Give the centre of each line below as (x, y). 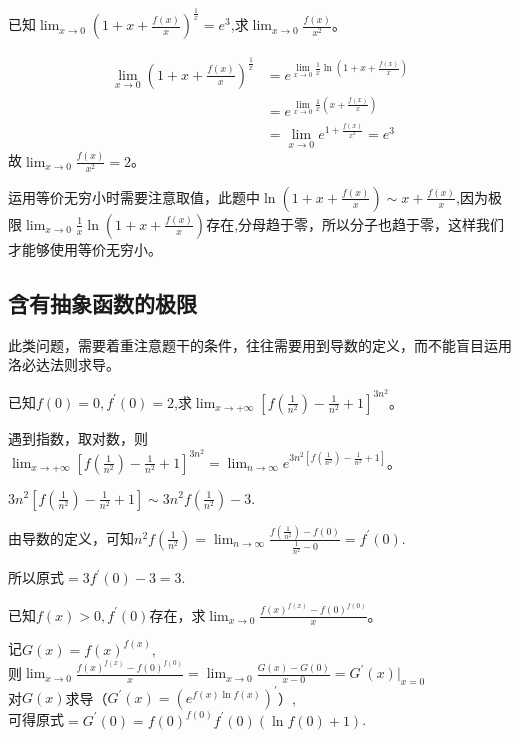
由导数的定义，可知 (71, 537)
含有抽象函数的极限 (102, 302)
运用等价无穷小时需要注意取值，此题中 (134, 196)
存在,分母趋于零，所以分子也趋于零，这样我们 (355, 223)
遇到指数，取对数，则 (78, 437)
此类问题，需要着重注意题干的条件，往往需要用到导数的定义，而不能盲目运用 (260, 344)
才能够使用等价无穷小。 (85, 248)
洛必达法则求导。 (64, 364)
